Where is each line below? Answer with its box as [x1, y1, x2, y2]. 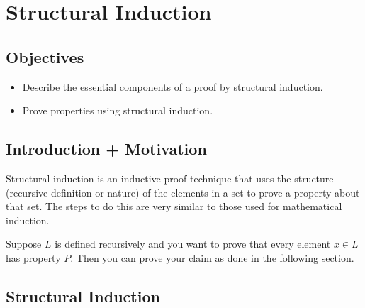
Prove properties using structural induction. [22, 103, 213, 118]
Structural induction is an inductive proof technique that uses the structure [6, 170, 334, 185]
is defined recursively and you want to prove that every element [55, 236, 331, 251]
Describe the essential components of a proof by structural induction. [22, 79, 323, 94]
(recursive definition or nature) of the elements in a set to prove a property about [6, 185, 360, 199]
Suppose [6, 236, 42, 251]
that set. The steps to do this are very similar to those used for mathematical [6, 199, 342, 214]
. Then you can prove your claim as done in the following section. [70, 250, 354, 265]
